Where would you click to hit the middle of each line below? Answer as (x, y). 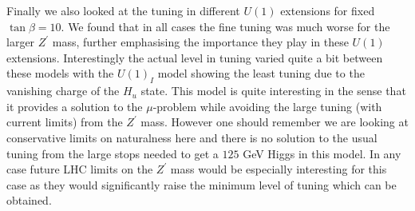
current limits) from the (65, 122)
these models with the (60, 73)
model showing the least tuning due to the (261, 73)
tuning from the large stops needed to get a (113, 153)
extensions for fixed (328, 10)
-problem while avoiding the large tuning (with (267, 106)
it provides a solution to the (75, 106)
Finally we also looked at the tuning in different (123, 10)
